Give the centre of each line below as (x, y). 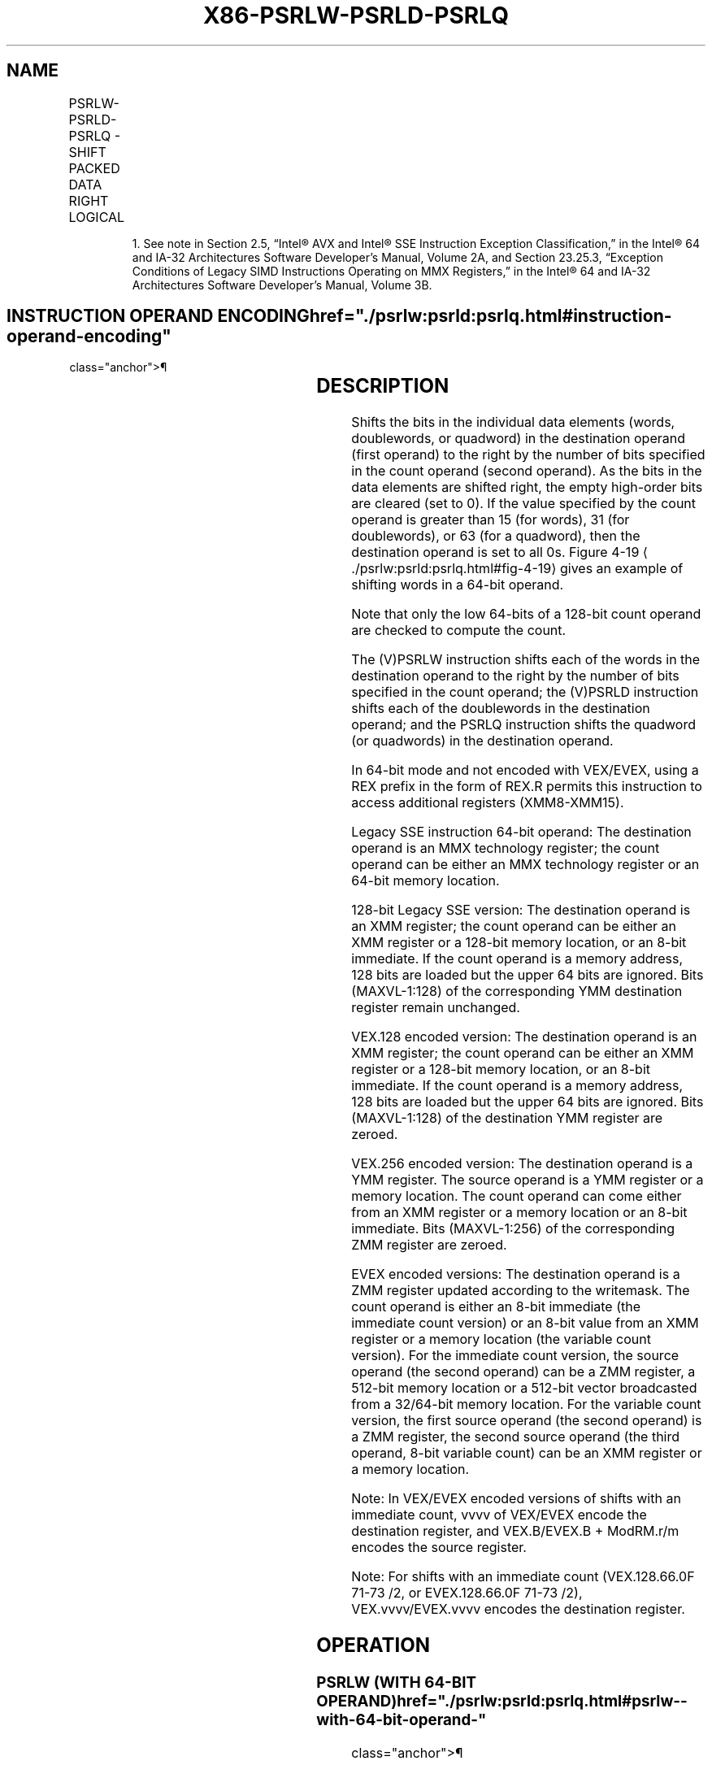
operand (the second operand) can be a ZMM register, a (523, 1372)
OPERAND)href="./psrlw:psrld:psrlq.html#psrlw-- (502, 1702)
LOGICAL (97, 217)
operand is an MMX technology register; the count (506, 848)
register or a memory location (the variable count (501, 1339)
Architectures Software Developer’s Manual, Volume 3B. (282, 285)
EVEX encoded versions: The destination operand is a (516, 1274)
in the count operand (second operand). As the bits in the (527, 471)
